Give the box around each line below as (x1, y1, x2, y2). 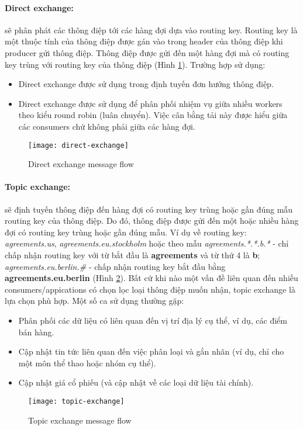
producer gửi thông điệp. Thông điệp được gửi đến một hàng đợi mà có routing (5, 46, 290, 58)
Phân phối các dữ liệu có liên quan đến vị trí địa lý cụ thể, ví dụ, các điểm (18, 314, 287, 326)
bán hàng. (18, 325, 54, 338)
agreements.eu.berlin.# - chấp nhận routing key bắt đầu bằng (5, 260, 226, 272)
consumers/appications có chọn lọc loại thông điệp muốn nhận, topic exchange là (5, 283, 295, 295)
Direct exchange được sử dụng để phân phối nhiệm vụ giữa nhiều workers (18, 97, 283, 109)
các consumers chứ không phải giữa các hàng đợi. (18, 120, 195, 132)
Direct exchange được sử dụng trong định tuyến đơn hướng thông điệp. (18, 78, 274, 90)
